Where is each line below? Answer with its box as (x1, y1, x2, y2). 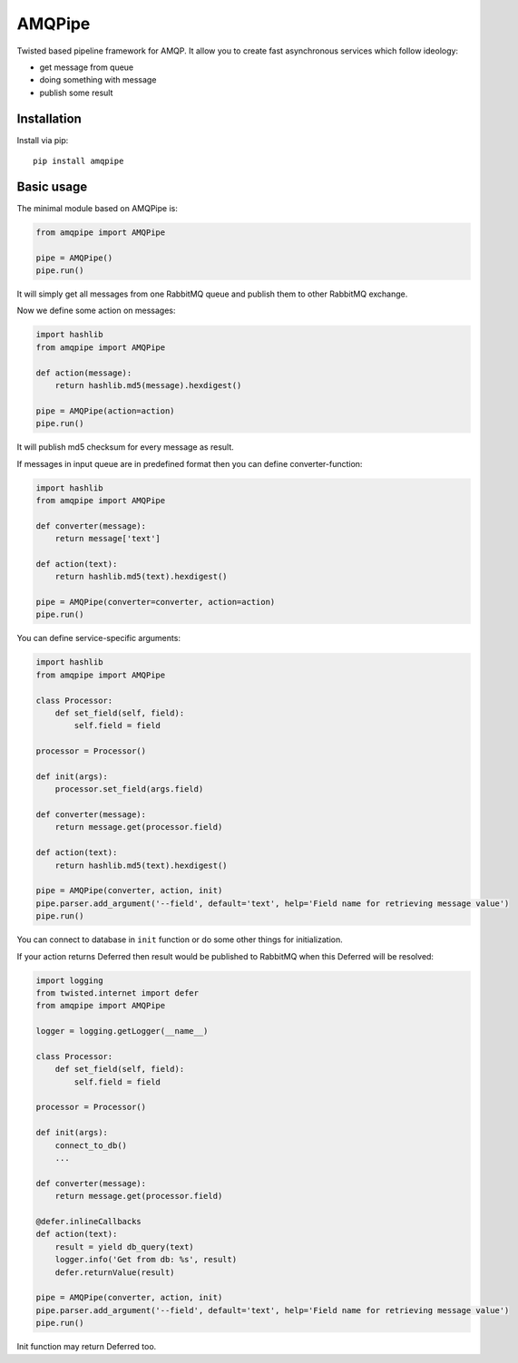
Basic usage (16, 179, 88, 194)
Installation (16, 111, 82, 126)
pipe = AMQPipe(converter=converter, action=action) (35, 597, 276, 608)
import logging (35, 975, 103, 986)
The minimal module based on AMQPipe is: (16, 202, 179, 213)
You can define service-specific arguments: (16, 633, 181, 644)
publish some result (39, 87, 113, 98)
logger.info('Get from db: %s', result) (54, 1254, 238, 1265)
